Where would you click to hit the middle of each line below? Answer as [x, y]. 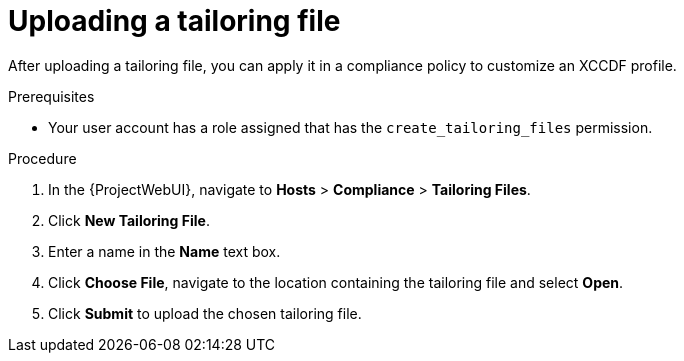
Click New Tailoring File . [129, 220]
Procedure [42, 158]
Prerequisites [51, 96]
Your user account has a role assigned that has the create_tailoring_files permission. [350, 127]
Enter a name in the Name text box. [164, 251]
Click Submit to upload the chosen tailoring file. [205, 313]
